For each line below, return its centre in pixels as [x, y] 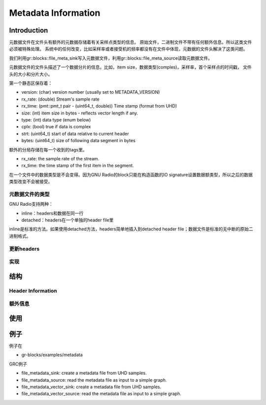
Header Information [33, 291]
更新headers [24, 249]
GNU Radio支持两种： [31, 204]
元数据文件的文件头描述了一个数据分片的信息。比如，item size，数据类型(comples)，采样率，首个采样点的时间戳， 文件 [130, 67]
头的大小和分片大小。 [31, 74]
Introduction [29, 30]
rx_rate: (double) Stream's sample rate [60, 99]
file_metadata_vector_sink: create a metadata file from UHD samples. [91, 387]
